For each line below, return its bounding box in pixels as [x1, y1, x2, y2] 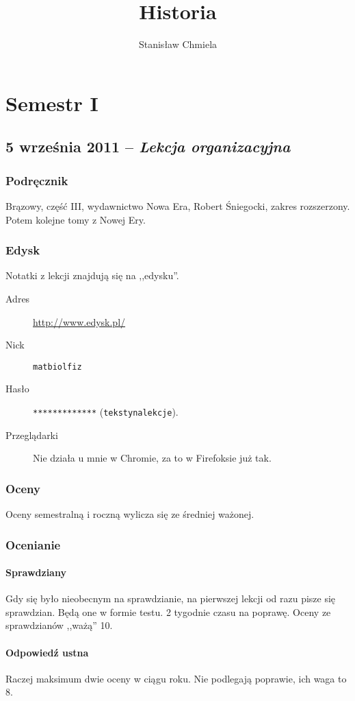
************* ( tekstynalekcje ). [33, 404, 179, 418]
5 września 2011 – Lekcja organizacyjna [5, 136, 291, 157]
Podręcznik [5, 171, 68, 189]
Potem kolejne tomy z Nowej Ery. [5, 212, 146, 226]
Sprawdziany [5, 565, 66, 580]
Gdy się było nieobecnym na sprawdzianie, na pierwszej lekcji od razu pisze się [5, 591, 336, 606]
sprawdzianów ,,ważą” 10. [5, 618, 113, 632]
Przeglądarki [5, 427, 58, 442]
